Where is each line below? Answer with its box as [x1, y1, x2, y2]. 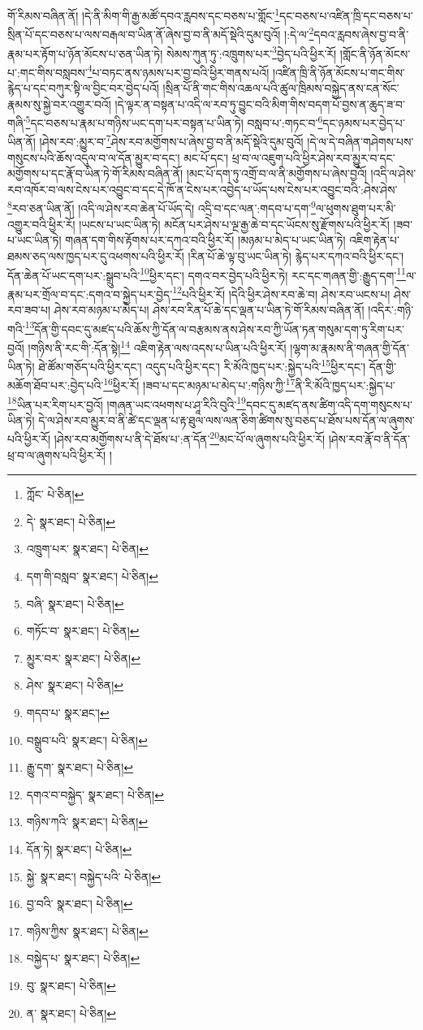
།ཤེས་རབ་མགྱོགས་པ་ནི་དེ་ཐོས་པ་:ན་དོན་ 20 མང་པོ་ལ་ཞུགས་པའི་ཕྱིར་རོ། [54, 428, 325, 448]
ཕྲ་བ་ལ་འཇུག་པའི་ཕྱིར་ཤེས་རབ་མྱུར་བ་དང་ [231, 149, 395, 166]
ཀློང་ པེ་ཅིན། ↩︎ [26, 486, 84, 503]
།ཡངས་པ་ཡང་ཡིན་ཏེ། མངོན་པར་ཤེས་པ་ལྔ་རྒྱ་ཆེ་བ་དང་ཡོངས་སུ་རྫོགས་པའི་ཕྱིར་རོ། [79, 215, 390, 232]
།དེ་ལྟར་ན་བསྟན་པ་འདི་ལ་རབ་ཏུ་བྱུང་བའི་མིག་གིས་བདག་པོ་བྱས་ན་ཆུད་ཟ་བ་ [114, 95, 406, 112]
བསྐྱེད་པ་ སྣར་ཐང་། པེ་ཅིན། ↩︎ [26, 950, 140, 967]
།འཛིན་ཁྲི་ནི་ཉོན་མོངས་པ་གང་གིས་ [272, 63, 405, 80]
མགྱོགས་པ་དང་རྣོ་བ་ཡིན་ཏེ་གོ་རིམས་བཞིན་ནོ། [7, 165, 183, 182]
